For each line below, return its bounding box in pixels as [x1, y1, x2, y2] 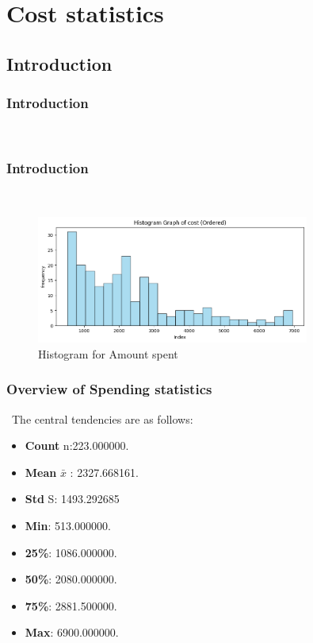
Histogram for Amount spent [38, 345, 178, 362]
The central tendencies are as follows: [11, 410, 193, 427]
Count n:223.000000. [25, 437, 129, 454]
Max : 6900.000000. [25, 624, 119, 641]
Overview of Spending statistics [6, 379, 212, 399]
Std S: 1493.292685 [25, 490, 120, 507]
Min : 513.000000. [25, 517, 111, 534]
